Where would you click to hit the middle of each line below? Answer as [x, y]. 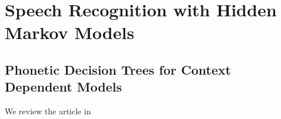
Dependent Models [63, 87]
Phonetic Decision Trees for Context [118, 69]
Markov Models [70, 32]
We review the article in [48, 111]
